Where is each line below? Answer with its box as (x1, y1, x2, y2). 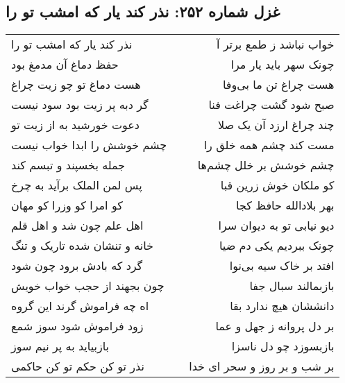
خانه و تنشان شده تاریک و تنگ (11, 237, 154, 254)
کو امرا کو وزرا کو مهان (11, 197, 123, 214)
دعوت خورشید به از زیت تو (11, 117, 140, 133)
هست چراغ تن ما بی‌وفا (222, 76, 335, 93)
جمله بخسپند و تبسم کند (11, 157, 126, 173)
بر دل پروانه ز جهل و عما (215, 318, 335, 334)
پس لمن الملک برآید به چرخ (11, 177, 142, 194)
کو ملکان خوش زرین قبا (220, 177, 335, 194)
